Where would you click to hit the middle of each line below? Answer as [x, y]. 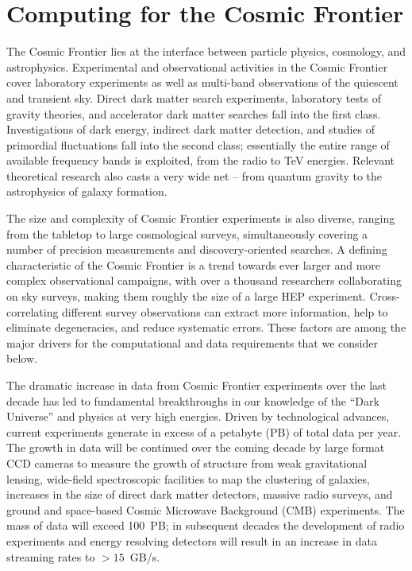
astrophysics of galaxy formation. [87, 191]
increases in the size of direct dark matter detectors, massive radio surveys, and [200, 494]
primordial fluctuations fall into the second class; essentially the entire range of [198, 144]
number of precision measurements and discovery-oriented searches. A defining [197, 249]
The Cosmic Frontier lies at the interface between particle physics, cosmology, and [206, 51]
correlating [33, 311]
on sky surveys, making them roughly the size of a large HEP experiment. [186, 296]
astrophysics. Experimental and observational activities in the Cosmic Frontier [197, 66]
